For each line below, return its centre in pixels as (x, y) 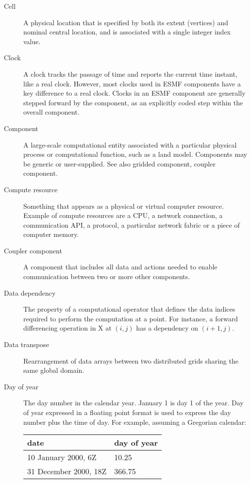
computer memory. (51, 234)
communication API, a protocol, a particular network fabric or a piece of (132, 225)
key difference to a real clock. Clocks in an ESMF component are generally (134, 93)
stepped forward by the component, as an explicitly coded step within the (133, 102)
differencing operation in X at (67, 328)
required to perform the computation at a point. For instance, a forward (131, 318)
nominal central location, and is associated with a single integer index (127, 32)
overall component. (51, 112)
